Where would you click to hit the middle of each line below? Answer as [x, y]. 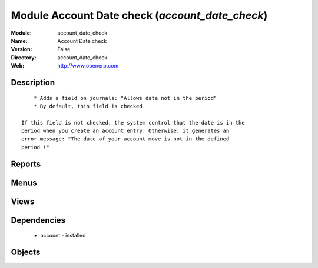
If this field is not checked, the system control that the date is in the [133, 123]
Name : [19, 41]
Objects [26, 252]
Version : [21, 49]
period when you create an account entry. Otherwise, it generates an [125, 131]
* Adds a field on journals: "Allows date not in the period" [125, 98]
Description [33, 82]
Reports [26, 164]
